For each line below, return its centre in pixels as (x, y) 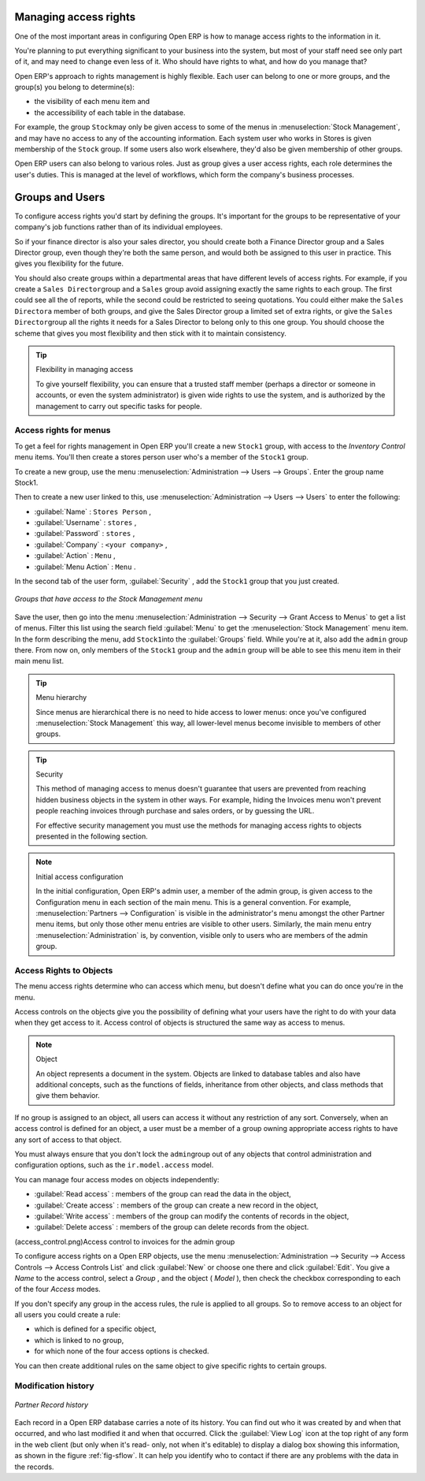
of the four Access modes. (58, 1289)
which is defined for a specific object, (95, 1329)
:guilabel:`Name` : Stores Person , (93, 512)
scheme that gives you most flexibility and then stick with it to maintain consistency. (150, 333)
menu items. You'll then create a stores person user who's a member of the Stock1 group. (161, 457)
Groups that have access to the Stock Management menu (109, 599)
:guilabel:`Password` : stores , (85, 534)
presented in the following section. (92, 836)
